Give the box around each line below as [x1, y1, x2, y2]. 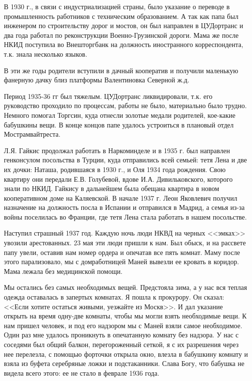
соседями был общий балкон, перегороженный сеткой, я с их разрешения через [4, 339, 239, 349]
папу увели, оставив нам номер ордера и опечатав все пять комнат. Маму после [4, 247, 240, 257]
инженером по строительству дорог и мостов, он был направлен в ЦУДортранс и [4, 20, 243, 31]
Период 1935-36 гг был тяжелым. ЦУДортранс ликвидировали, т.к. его [4, 91, 213, 101]
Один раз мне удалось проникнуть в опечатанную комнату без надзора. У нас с [4, 330, 239, 340]
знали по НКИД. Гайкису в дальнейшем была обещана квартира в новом [4, 183, 220, 193]
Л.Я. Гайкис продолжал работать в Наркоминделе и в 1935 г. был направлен [4, 145, 230, 155]
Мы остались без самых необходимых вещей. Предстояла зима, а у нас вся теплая [4, 282, 247, 292]
